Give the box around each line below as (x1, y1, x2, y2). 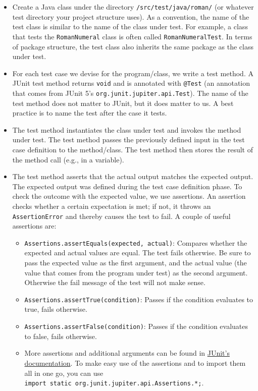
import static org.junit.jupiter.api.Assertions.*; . (24, 377, 204, 388)
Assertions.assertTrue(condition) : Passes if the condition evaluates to (24, 294, 253, 304)
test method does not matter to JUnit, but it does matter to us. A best (12, 97, 234, 108)
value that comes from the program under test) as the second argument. (24, 267, 248, 277)
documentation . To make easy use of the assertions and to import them (24, 357, 246, 368)
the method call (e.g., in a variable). (12, 154, 124, 164)
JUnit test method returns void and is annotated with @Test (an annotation (12, 78, 250, 88)
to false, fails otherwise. (24, 330, 97, 341)
